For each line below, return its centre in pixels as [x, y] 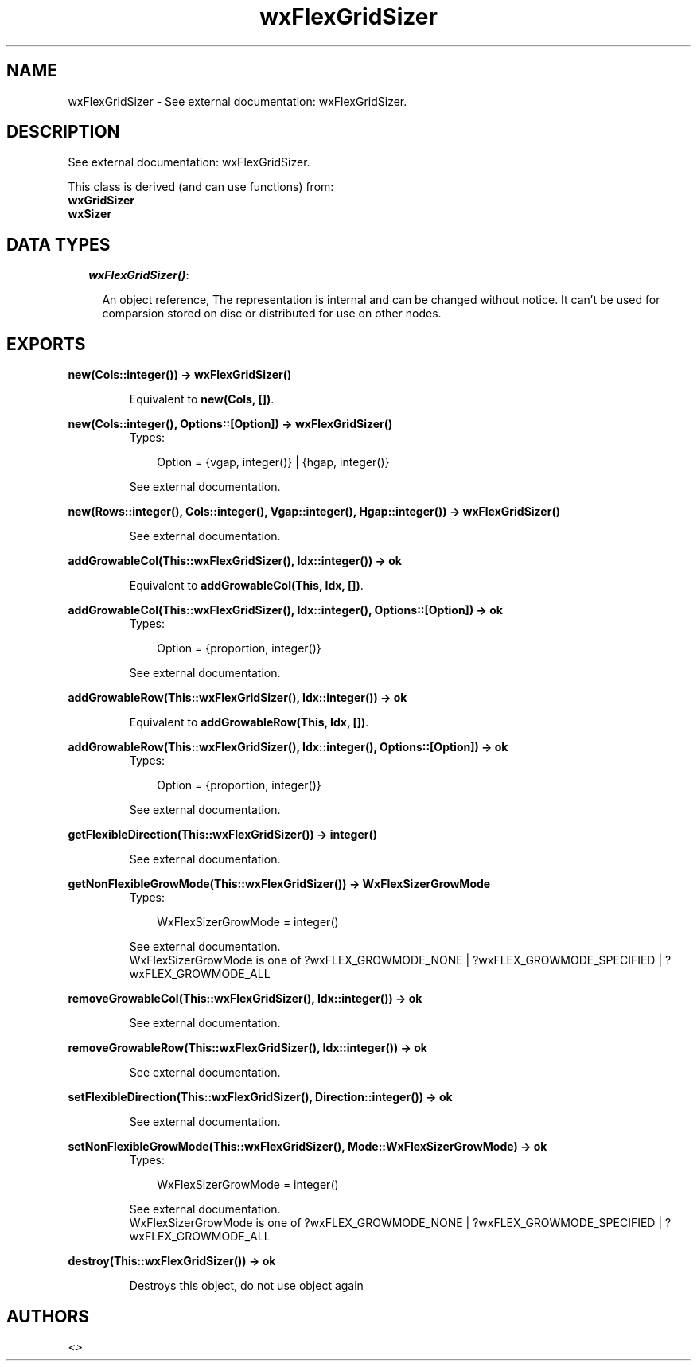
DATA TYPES [58, 244]
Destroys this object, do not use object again [246, 1286]
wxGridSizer [101, 201]
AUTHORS [48, 1316]
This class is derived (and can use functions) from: [201, 187]
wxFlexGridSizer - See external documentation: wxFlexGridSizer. [238, 101]
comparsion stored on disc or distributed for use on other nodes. [272, 314]
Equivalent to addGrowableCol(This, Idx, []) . [246, 586]
